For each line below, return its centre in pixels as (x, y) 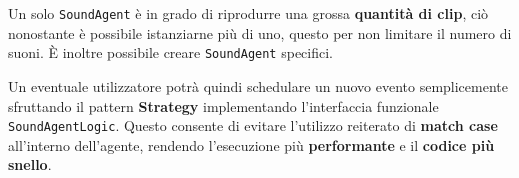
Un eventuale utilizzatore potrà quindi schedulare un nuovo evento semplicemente (258, 85)
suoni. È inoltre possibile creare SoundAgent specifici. (170, 52)
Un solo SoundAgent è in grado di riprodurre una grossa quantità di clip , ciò (248, 13)
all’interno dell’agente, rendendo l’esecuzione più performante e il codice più (251, 144)
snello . (30, 164)
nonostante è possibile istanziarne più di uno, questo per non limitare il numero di (260, 32)
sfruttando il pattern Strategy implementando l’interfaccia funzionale (223, 105)
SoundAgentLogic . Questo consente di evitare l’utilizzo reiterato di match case (253, 125)
